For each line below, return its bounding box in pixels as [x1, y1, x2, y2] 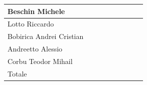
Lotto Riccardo [8, 18, 54, 29]
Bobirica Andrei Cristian [8, 31, 84, 41]
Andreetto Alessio [8, 43, 63, 54]
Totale [8, 68, 27, 78]
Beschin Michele [8, 5, 65, 16]
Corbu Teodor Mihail [8, 55, 73, 66]
